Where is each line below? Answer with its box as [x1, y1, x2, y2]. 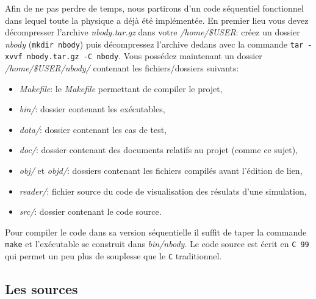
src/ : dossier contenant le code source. [19, 205, 162, 218]
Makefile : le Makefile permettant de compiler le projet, [19, 82, 223, 95]
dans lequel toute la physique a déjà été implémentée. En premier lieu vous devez [5, 13, 309, 26]
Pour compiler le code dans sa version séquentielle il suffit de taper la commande [5, 225, 307, 238]
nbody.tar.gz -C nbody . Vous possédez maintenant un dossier [26, 49, 262, 62]
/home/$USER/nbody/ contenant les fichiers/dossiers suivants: [5, 62, 239, 74]
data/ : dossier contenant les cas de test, [19, 123, 167, 135]
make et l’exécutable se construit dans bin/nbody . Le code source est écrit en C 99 [5, 237, 309, 250]
